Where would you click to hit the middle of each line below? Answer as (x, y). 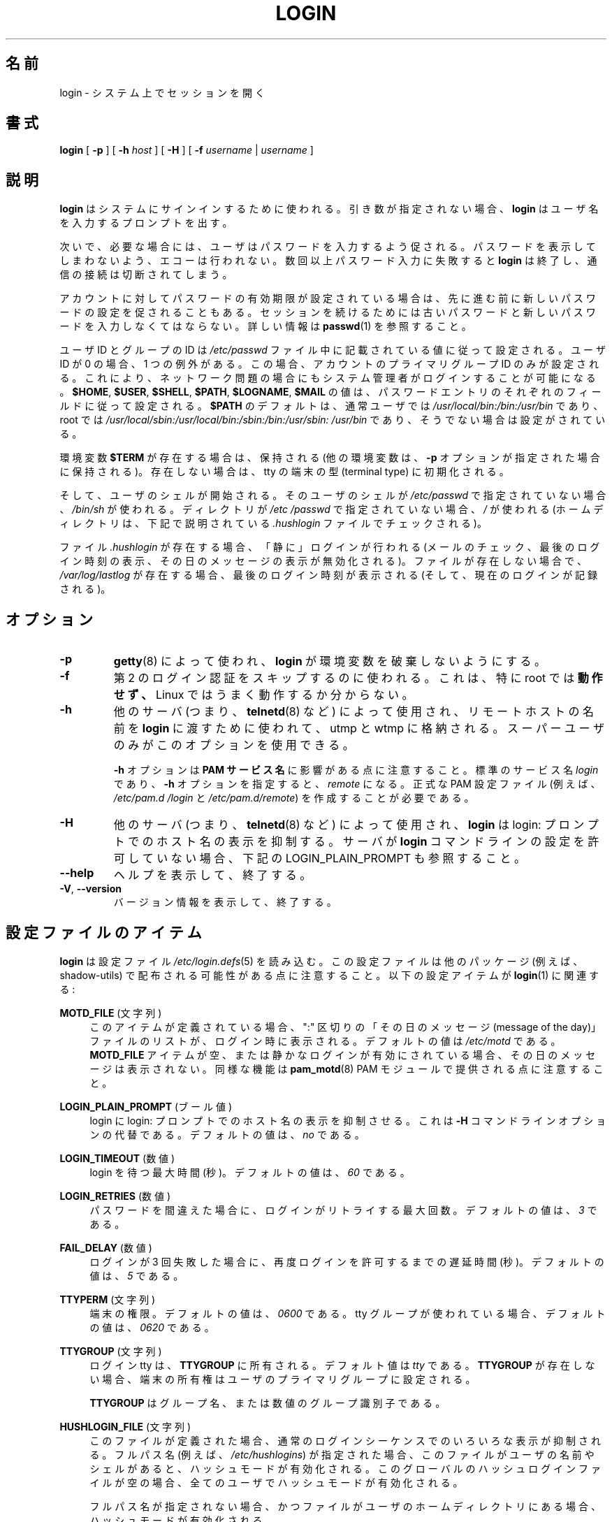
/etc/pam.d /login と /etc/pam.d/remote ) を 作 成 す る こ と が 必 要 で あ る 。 (294, 798)
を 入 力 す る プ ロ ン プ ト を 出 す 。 (146, 223)
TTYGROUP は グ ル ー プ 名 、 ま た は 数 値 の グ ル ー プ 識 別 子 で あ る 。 (268, 1403)
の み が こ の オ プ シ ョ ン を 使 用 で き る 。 (234, 745)
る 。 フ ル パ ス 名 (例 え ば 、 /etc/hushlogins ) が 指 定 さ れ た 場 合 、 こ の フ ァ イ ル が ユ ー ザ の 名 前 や (342, 1454)
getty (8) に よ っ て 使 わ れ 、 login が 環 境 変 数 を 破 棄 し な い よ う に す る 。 (330, 661)
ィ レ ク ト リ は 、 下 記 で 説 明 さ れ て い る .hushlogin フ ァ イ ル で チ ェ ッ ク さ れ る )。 (273, 523)
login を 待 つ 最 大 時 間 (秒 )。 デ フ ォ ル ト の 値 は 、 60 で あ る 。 (250, 1172)
